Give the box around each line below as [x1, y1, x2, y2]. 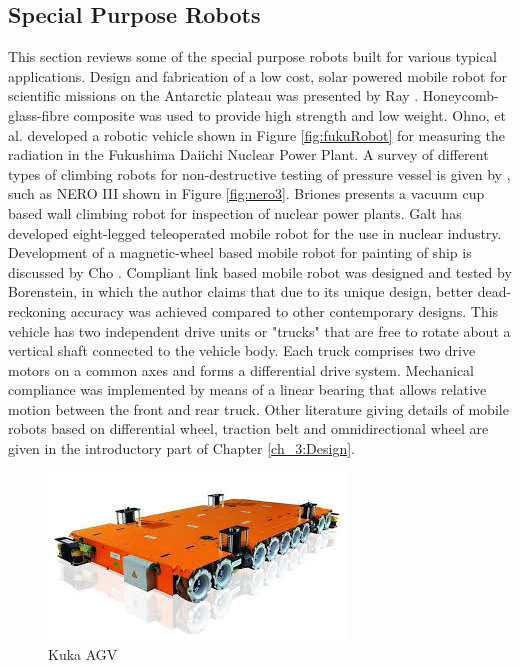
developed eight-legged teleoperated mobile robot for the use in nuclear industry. [8, 222, 502, 243]
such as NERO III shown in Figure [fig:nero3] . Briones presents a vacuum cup [8, 183, 485, 204]
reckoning [8, 300, 66, 321]
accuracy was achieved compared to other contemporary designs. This [70, 300, 499, 321]
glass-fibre [8, 104, 69, 125]
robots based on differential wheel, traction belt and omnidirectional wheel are [8, 418, 489, 439]
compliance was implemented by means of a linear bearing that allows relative [8, 379, 487, 400]
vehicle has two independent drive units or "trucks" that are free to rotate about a [8, 320, 511, 341]
